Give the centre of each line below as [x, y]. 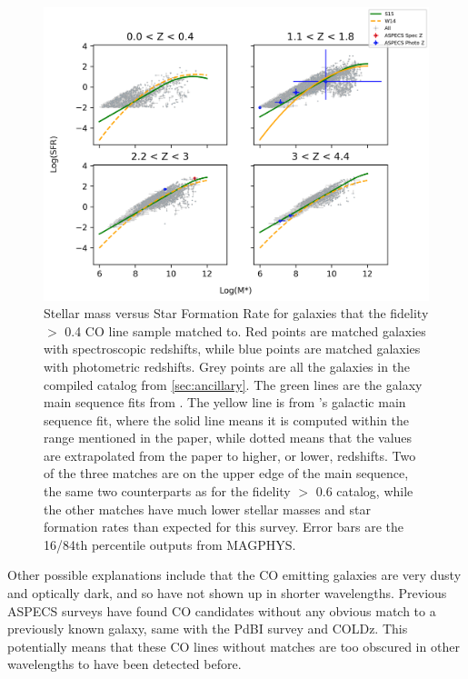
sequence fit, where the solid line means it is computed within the [227, 419]
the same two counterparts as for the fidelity [167, 491]
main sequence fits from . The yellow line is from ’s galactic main [225, 402]
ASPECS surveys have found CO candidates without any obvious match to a [222, 610]
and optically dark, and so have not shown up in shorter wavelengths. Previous [227, 593]
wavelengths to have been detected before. [124, 664]
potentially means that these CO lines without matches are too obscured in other [234, 646]
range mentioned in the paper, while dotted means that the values [228, 438]
